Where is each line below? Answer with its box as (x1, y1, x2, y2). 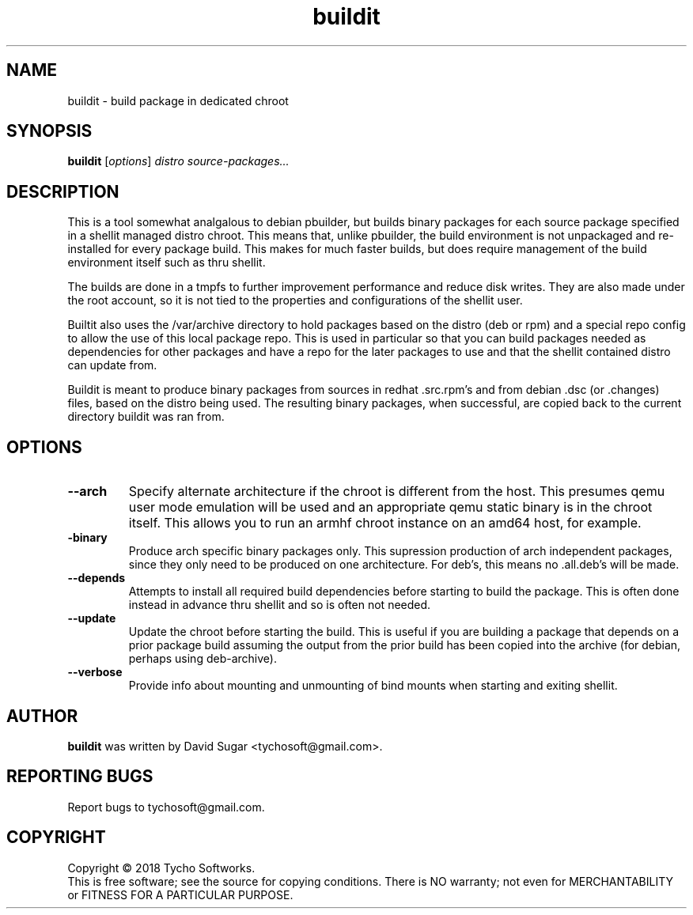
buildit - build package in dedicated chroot (67, 93, 289, 108)
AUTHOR (6, 705, 78, 726)
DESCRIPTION (6, 181, 119, 202)
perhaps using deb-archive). (128, 652, 277, 666)
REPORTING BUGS (6, 766, 153, 787)
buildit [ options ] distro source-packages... (67, 154, 290, 168)
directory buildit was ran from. (67, 410, 225, 424)
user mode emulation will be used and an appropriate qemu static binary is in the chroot (128, 499, 653, 516)
